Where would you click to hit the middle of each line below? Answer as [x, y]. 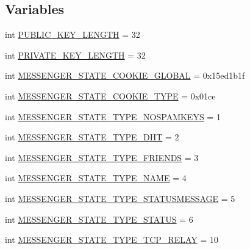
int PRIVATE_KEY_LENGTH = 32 [75, 55]
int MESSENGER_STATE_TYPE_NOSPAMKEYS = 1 [113, 116]
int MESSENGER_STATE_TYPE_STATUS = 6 [99, 219]
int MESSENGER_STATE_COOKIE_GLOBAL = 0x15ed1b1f [125, 75]
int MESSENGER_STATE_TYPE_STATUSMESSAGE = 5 [120, 198]
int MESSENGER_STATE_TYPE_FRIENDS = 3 [102, 157]
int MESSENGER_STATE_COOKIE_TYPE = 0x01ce [110, 96]
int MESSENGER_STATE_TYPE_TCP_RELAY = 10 [112, 240]
